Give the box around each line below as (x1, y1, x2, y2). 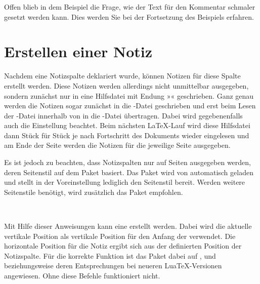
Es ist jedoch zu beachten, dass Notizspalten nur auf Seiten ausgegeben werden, (4, 157, 251, 168)
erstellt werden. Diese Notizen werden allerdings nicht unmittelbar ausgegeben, (4, 80, 249, 91)
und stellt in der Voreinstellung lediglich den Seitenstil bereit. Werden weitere (4, 177, 245, 187)
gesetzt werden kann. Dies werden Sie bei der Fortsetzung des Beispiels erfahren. (4, 11, 254, 22)
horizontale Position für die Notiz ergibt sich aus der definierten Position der (4, 240, 242, 251)
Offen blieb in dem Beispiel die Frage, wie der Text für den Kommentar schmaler (4, 2, 255, 12)
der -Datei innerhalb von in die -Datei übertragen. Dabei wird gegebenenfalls (4, 110, 243, 120)
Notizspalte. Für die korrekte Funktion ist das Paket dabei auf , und (4, 250, 216, 261)
